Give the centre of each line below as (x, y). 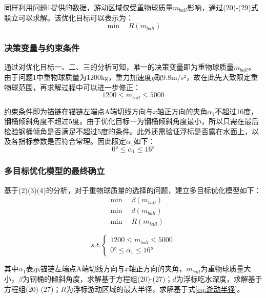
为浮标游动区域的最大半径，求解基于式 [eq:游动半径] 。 (155, 289)
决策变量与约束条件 (42, 48)
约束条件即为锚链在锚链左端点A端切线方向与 (79, 111)
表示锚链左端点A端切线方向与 (75, 269)
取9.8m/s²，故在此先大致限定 (203, 77)
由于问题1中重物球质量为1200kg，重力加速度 (78, 77)
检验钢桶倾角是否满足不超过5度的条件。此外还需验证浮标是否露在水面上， (128, 131)
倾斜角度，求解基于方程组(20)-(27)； (112, 278)
